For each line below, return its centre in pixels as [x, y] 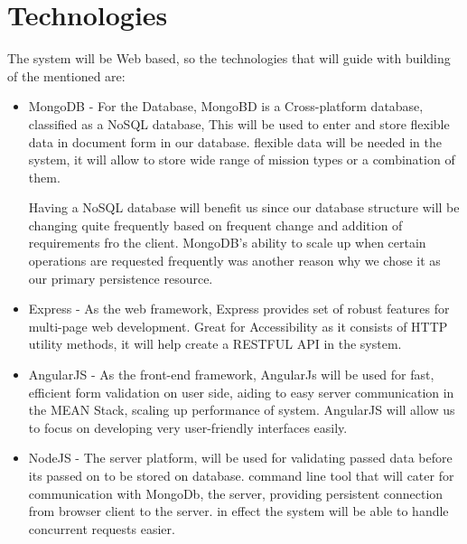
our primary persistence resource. [121, 278]
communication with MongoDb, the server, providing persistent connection [236, 493]
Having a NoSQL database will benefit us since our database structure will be [244, 207]
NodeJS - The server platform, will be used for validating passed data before [240, 458]
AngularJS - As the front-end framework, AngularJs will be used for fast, [231, 375]
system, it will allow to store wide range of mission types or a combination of [242, 159]
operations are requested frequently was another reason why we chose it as [234, 261]
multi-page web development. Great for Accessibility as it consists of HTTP [238, 326]
